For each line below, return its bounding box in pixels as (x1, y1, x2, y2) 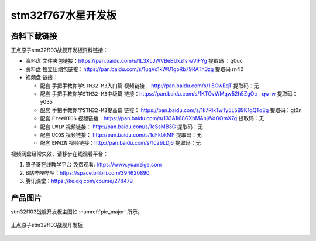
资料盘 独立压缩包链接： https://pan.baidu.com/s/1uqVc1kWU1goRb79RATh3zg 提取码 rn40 (25, 65, 244, 73)
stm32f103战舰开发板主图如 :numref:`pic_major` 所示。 (11, 208, 143, 215)
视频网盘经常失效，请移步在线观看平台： (11, 150, 108, 157)
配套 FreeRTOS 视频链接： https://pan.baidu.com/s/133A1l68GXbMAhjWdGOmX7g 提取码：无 (40, 115, 265, 122)
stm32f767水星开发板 (11, 9, 117, 22)
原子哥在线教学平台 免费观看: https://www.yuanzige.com (25, 161, 162, 168)
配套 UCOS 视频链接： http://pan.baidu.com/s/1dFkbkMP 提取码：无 (40, 131, 202, 138)
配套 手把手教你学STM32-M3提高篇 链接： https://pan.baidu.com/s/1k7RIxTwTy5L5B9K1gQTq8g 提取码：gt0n (40, 106, 302, 114)
